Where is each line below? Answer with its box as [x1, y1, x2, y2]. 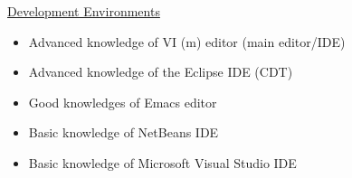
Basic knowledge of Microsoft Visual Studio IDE [28, 153, 297, 172]
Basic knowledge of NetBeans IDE [28, 123, 219, 142]
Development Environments [7, 2, 160, 20]
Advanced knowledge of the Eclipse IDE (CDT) [28, 62, 293, 81]
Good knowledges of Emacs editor [28, 92, 217, 111]
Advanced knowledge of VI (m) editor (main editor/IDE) [28, 32, 346, 51]
